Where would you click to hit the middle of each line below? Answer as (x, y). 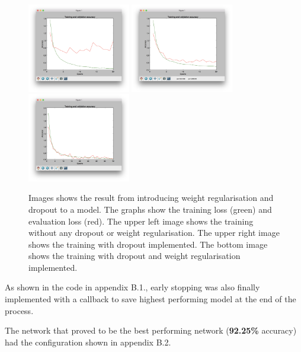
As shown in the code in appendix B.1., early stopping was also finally (132, 287)
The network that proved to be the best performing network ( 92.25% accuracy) (151, 330)
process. (19, 310)
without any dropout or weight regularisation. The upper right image (154, 233)
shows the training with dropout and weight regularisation (135, 256)
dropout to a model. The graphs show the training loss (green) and (150, 209)
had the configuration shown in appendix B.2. (88, 342)
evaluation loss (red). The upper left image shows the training (141, 221)
